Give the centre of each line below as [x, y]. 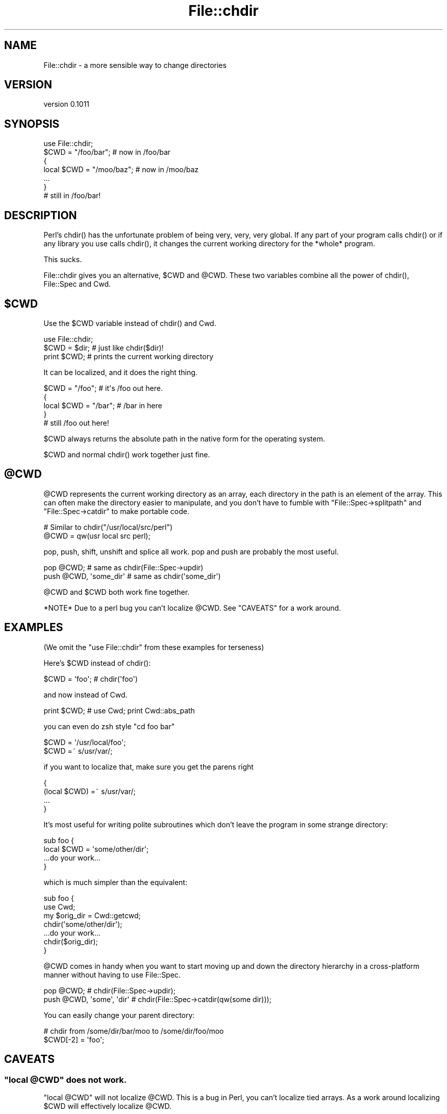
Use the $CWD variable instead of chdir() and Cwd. [130, 323]
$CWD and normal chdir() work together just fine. [127, 454]
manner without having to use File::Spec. [112, 974]
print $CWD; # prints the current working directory [129, 356]
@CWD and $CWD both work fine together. [117, 592]
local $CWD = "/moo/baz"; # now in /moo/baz [121, 170]
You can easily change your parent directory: [119, 1015]
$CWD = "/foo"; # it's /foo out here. [103, 388]
